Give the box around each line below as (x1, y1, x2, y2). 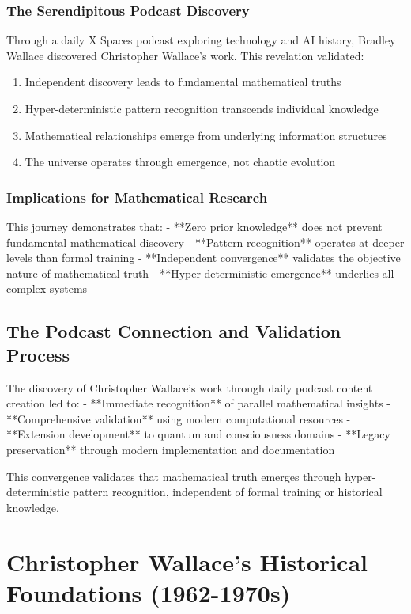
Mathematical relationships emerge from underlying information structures (25, 127, 387, 143)
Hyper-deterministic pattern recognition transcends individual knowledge (25, 100, 379, 116)
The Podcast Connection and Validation (6, 319, 341, 343)
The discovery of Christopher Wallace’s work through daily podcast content (6, 379, 373, 396)
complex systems (6, 280, 88, 297)
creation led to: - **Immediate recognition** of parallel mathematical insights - (6, 395, 390, 411)
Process (6, 342, 70, 366)
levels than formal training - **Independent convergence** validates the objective (6, 249, 401, 266)
